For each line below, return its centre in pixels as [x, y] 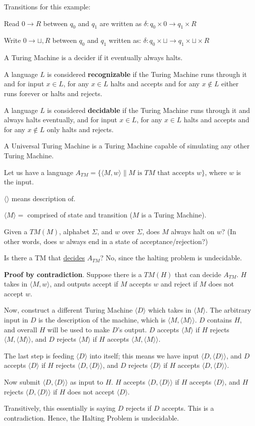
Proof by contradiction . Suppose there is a [73, 274]
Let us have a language [39, 172]
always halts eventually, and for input [61, 120]
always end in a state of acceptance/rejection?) [137, 241]
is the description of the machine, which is [102, 320]
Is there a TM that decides [45, 258]
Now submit [22, 382]
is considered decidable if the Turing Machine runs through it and [148, 110]
